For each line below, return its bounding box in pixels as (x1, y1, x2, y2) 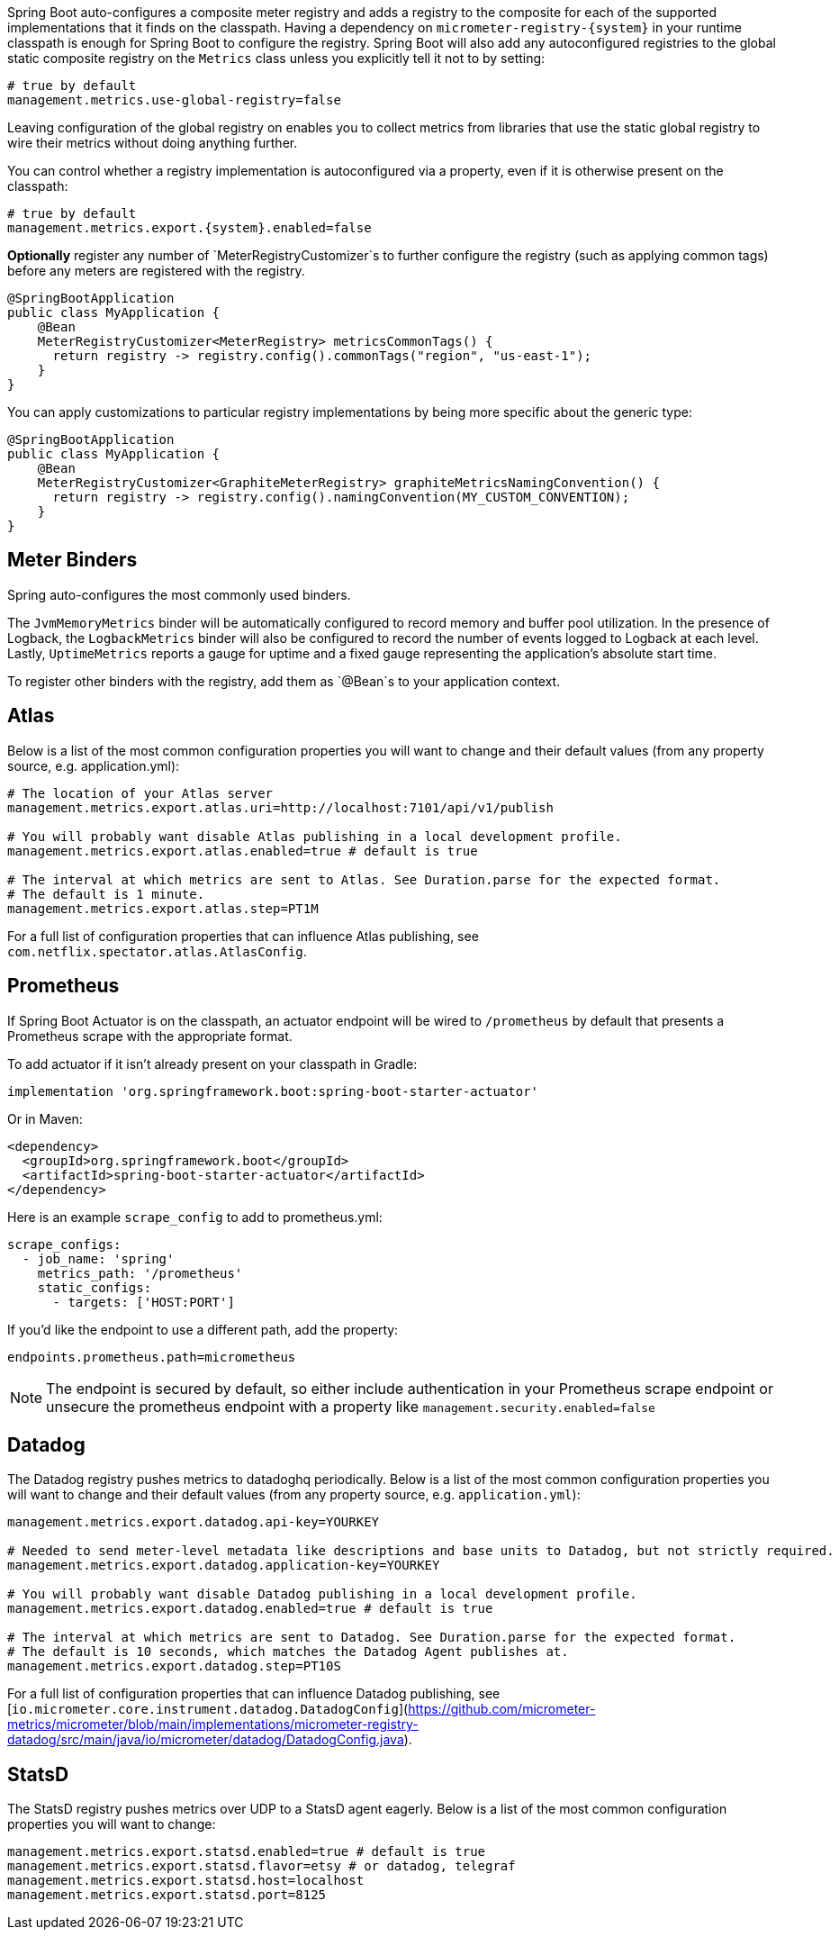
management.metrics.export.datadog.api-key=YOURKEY (7, 1515, 380, 1530)
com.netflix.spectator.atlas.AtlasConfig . (7, 943, 307, 959)
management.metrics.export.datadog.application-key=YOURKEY (7, 1558, 440, 1573)
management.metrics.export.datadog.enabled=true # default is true (7, 1601, 493, 1616)
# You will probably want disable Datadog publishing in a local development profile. (7, 1587, 637, 1602)
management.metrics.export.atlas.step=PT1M (7, 901, 319, 916)
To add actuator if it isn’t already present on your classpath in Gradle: (7, 1055, 418, 1072)
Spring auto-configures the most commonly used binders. (7, 586, 351, 602)
